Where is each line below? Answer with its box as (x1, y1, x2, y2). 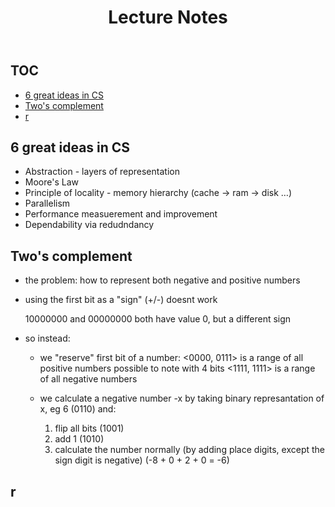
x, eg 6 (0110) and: (39, 403, 117, 415)
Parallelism (24, 197, 71, 210)
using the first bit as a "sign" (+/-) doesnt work (24, 294, 218, 306)
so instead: (24, 332, 71, 345)
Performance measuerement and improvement (24, 208, 218, 220)
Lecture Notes (108, 6, 228, 29)
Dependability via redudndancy (24, 219, 155, 231)
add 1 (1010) (54, 433, 105, 445)
